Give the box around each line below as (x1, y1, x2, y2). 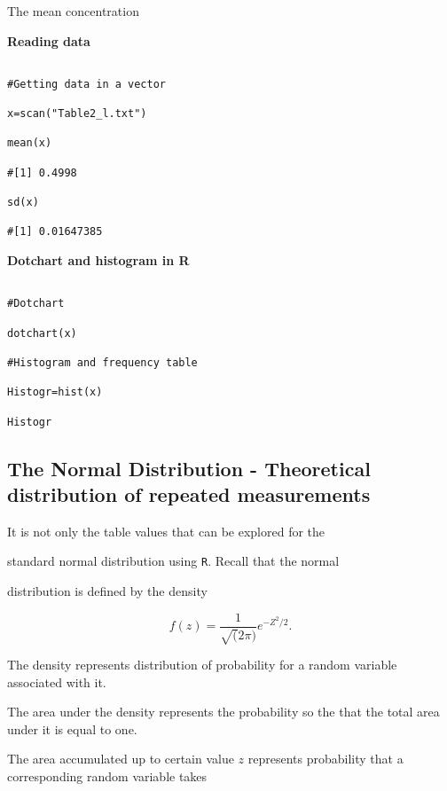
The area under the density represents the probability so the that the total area (7, 702, 440, 721)
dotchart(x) (7, 326, 77, 340)
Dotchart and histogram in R (7, 251, 190, 270)
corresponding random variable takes (7, 767, 208, 786)
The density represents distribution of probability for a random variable (7, 655, 397, 674)
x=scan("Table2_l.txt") (7, 107, 147, 121)
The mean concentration (7, 2, 139, 20)
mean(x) (7, 137, 52, 150)
